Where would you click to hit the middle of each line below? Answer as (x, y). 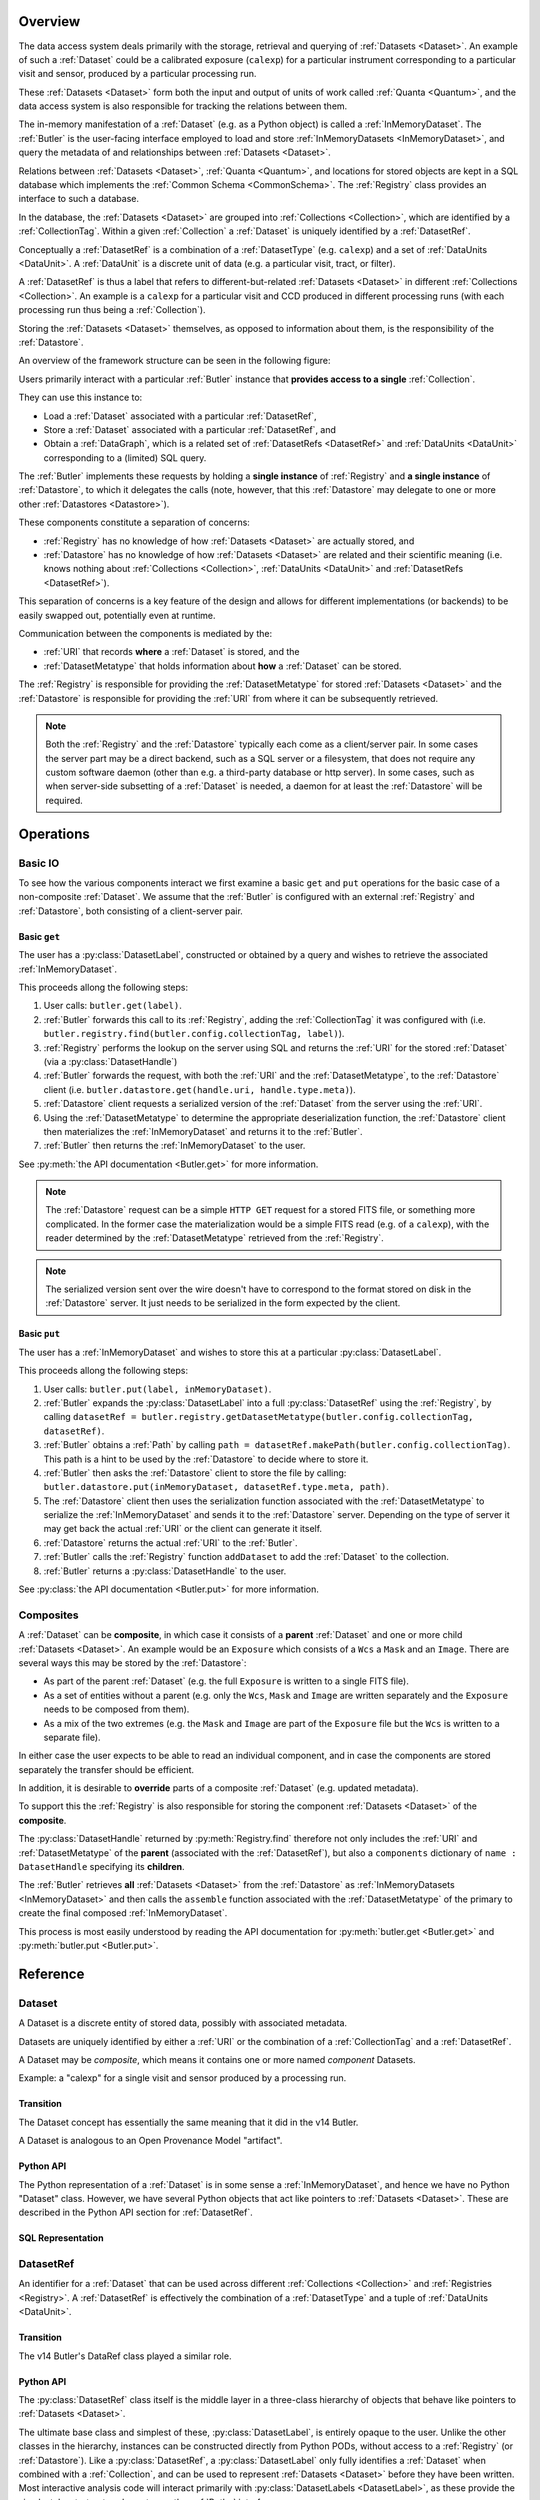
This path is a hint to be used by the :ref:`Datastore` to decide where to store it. (206, 1459)
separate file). (72, 1737)
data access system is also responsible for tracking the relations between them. (183, 106)
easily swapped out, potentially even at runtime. (117, 615)
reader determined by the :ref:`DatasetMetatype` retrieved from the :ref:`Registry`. (214, 1238)
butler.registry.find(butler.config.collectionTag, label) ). (194, 1034)
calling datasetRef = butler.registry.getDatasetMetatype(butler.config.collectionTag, (258, 1417)
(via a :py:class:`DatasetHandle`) (110, 1061)
